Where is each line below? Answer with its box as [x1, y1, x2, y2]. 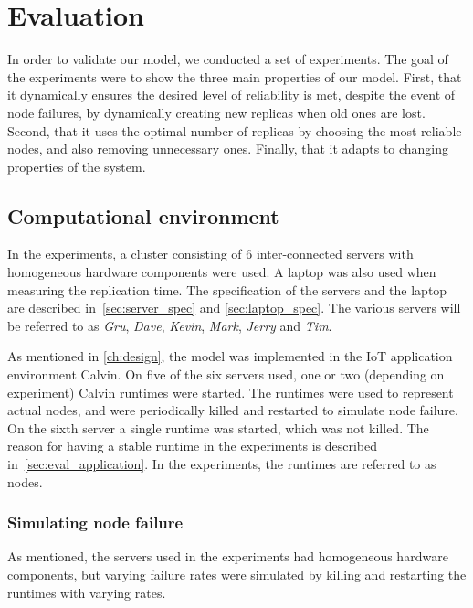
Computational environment [7, 201, 279, 229]
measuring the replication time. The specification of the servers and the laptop [7, 280, 447, 299]
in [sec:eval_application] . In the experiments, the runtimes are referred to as [7, 454, 436, 474]
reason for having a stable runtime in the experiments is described [7, 436, 378, 455]
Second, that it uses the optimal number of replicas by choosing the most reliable [7, 121, 462, 140]
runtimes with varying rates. [7, 582, 166, 602]
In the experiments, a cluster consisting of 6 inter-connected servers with [7, 244, 414, 263]
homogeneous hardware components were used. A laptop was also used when [7, 262, 436, 282]
